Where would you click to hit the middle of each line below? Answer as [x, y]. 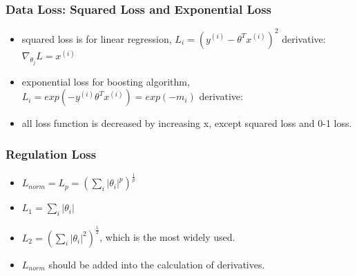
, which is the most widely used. [167, 237]
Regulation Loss [51, 154]
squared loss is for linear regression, [97, 38]
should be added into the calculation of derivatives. [157, 264]
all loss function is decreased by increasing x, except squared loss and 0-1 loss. [187, 123]
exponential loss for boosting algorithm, [106, 81]
